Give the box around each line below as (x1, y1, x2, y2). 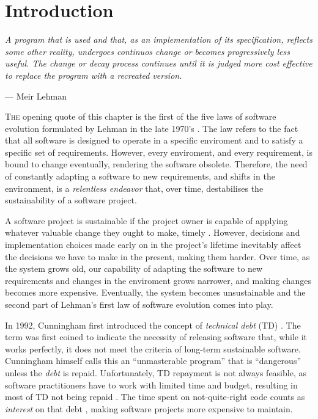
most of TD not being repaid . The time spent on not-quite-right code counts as (5, 390, 305, 403)
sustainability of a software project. (5, 194, 137, 206)
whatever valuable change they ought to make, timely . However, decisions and (5, 226, 300, 239)
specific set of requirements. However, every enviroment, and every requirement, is (5, 145, 313, 158)
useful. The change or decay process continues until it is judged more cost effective (5, 57, 312, 70)
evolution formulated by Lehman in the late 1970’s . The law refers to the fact (5, 122, 298, 134)
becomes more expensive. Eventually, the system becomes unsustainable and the (5, 286, 306, 299)
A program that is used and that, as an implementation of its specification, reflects (5, 33, 312, 46)
